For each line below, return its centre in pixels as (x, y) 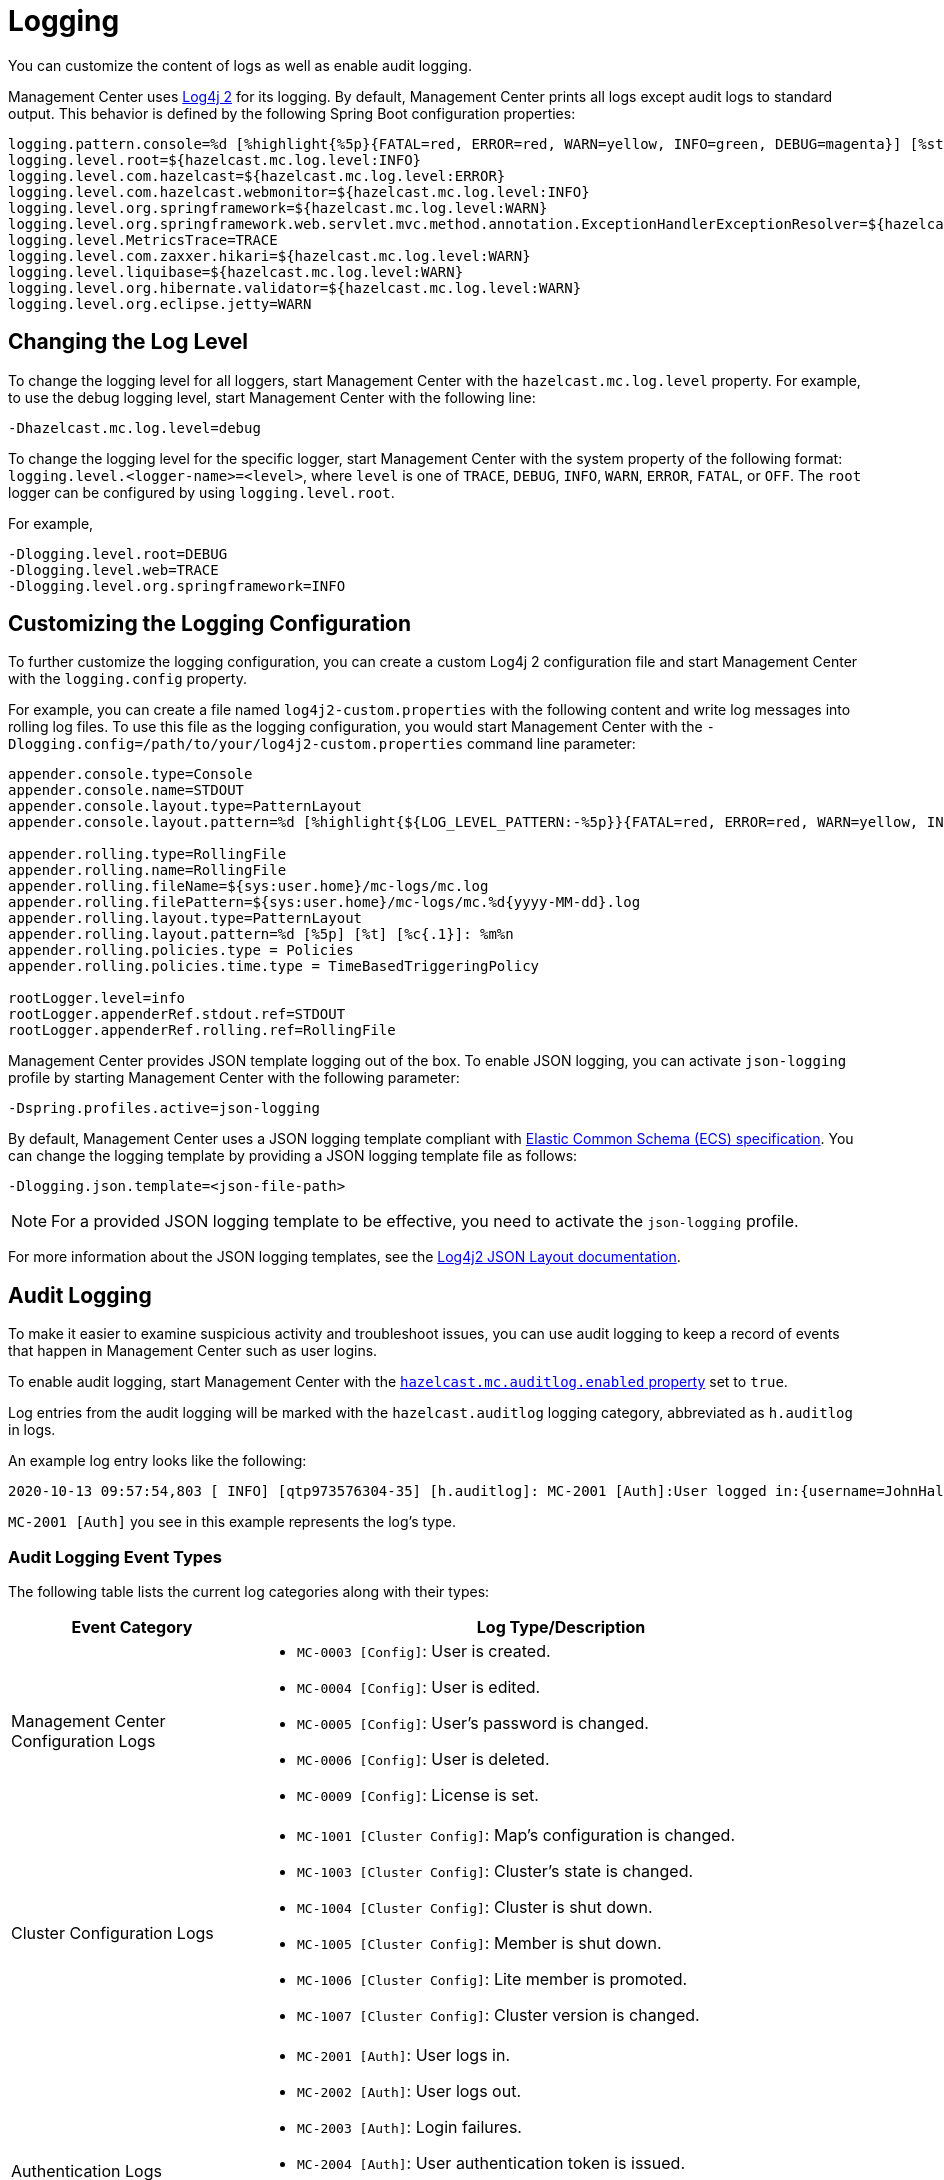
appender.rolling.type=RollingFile (147, 854)
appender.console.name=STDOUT (126, 790)
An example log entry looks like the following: (157, 1461)
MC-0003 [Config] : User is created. (423, 1651)
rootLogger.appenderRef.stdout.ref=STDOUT (177, 1014)
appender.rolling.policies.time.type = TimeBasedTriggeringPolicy (274, 966)
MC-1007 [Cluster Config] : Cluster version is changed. (498, 2015)
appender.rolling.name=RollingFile (147, 870)
